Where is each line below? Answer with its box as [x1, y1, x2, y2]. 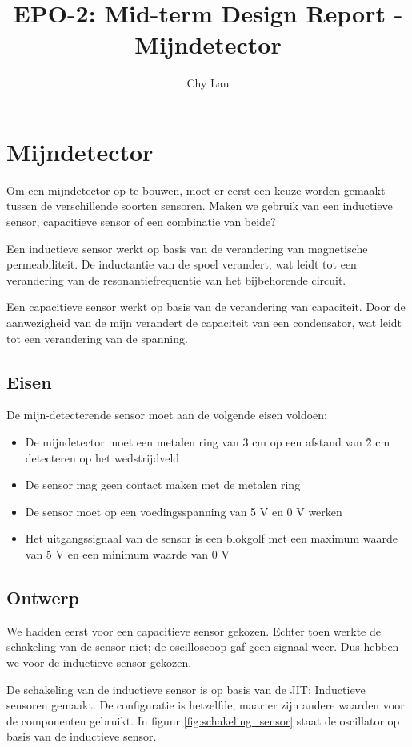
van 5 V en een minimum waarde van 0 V [25, 545, 230, 562]
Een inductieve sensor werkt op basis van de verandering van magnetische [6, 240, 368, 256]
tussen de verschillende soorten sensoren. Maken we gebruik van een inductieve [6, 197, 393, 214]
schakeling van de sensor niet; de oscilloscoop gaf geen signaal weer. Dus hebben [6, 638, 399, 655]
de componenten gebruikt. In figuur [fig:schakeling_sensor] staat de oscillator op [6, 712, 400, 729]
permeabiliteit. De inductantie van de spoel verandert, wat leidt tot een [6, 256, 357, 273]
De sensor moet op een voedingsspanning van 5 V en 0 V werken [25, 503, 342, 519]
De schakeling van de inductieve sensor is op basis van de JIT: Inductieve [6, 680, 366, 697]
